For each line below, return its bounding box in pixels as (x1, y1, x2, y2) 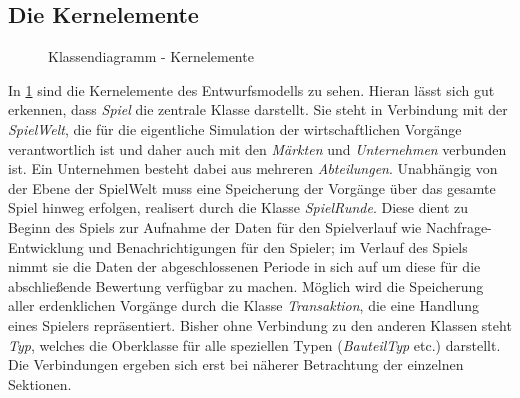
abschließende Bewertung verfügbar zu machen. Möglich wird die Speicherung (8, 275, 484, 296)
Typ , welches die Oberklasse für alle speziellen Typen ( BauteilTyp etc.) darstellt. (8, 334, 501, 355)
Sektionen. (8, 373, 72, 394)
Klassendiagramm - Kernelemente (48, 46, 254, 67)
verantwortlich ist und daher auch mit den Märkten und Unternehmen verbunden (8, 138, 507, 159)
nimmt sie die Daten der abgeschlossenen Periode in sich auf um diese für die (8, 256, 481, 277)
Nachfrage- (425, 216, 492, 237)
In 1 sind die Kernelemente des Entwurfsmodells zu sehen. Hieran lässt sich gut (8, 79, 495, 100)
